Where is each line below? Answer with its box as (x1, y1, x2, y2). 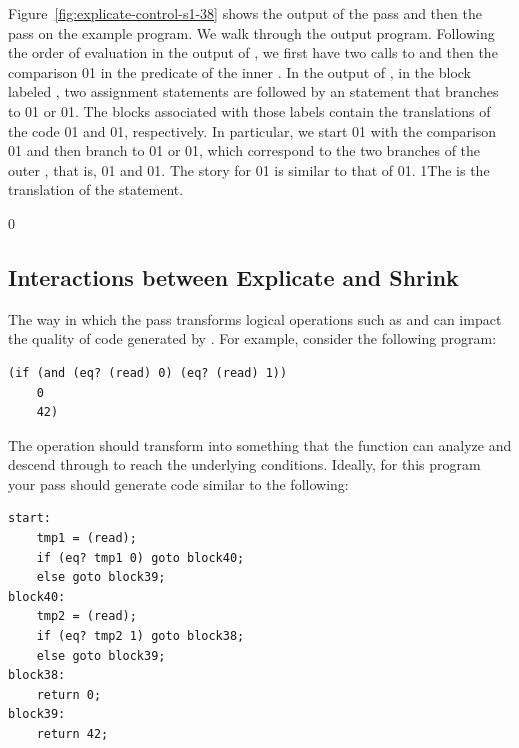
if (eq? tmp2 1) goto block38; (36, 629, 245, 644)
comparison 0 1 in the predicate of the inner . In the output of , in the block (8, 61, 472, 82)
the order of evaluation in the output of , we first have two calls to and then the (8, 42, 498, 63)
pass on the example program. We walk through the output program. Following (8, 22, 495, 43)
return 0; (36, 687, 102, 702)
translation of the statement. (8, 179, 184, 200)
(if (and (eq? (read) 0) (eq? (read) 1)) (8, 365, 288, 380)
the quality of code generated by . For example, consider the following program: (8, 328, 497, 349)
